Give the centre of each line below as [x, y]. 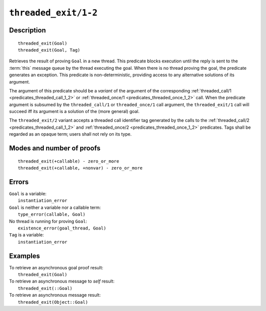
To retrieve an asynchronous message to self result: [62, 281]
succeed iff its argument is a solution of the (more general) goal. [74, 112]
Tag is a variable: [27, 235]
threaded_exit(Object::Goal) [53, 302]
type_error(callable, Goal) [52, 214]
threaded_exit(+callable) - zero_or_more [68, 161]
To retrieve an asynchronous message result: [55, 295]
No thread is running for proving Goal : [48, 221]
